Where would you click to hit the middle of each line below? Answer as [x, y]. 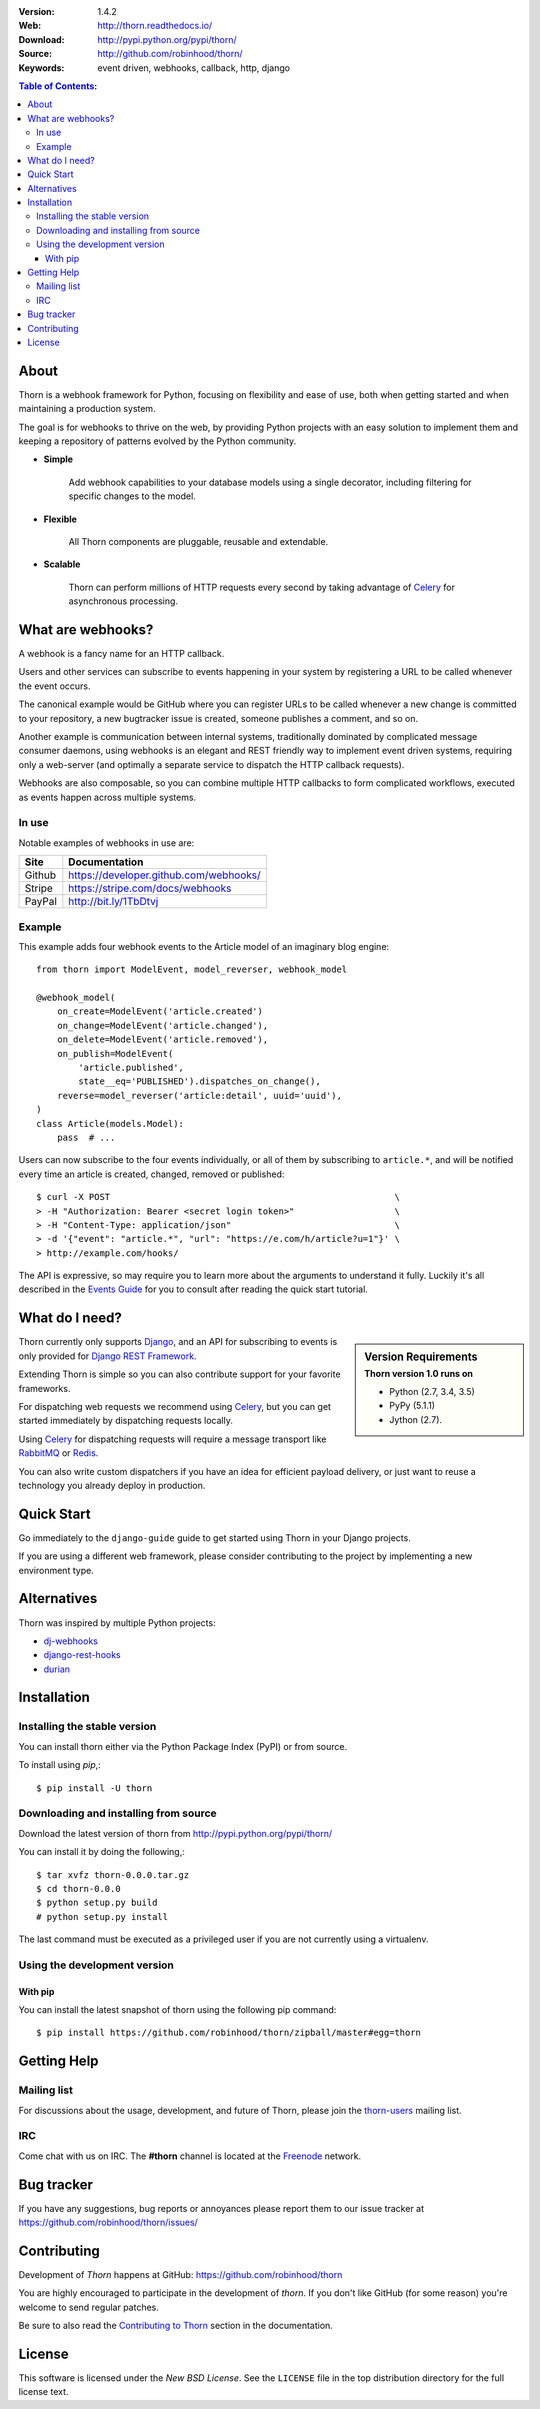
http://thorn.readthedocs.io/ [155, 26]
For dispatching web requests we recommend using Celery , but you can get [175, 1406]
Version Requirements [421, 1357]
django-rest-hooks [82, 1655]
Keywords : [41, 67]
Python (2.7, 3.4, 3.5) [432, 1392]
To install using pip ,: [60, 1765]
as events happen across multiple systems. [107, 797]
